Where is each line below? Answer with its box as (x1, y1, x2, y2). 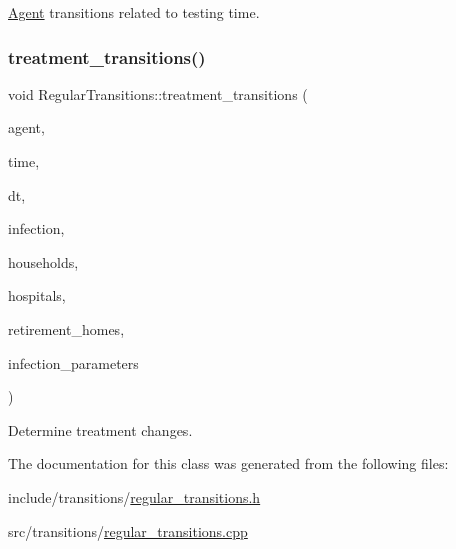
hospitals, (8, 285, 66, 306)
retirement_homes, (8, 318, 125, 339)
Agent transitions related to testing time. (8, 2, 260, 22)
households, (8, 251, 79, 272)
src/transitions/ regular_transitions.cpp (8, 520, 248, 541)
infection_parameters (8, 352, 139, 373)
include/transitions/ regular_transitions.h (8, 486, 261, 507)
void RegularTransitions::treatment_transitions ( (8, 83, 308, 104)
